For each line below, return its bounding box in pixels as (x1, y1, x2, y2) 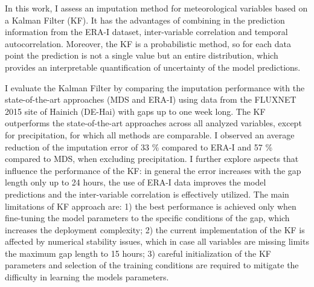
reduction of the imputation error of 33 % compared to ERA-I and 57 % (5, 140, 273, 153)
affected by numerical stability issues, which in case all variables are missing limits (5, 235, 309, 248)
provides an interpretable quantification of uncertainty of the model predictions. (5, 60, 301, 73)
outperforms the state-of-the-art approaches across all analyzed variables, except (5, 117, 302, 129)
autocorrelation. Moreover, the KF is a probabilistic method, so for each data (5, 37, 291, 50)
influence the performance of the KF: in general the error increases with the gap (5, 164, 301, 176)
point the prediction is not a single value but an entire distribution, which (5, 49, 278, 62)
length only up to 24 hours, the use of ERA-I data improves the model (5, 176, 266, 189)
